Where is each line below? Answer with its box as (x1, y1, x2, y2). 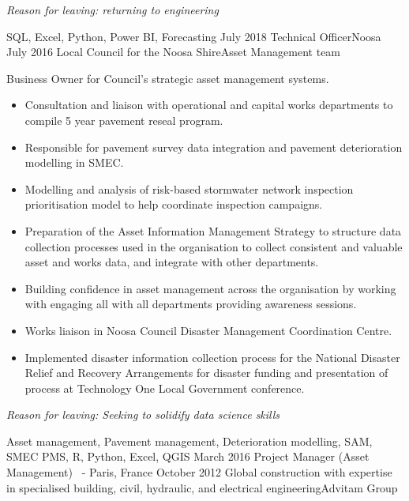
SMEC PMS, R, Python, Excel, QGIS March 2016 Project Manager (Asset (6, 448, 370, 465)
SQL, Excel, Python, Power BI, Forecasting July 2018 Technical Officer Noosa (6, 28, 381, 44)
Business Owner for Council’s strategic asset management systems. (6, 70, 329, 86)
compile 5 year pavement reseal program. (24, 111, 223, 128)
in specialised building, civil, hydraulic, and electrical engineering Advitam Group (6, 479, 398, 495)
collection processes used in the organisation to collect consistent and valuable (24, 238, 403, 254)
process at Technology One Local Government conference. (24, 379, 305, 396)
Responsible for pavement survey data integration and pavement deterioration (24, 138, 403, 155)
